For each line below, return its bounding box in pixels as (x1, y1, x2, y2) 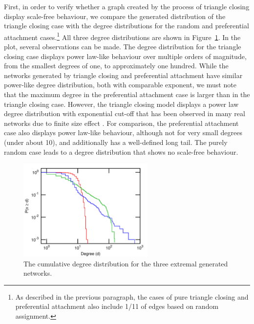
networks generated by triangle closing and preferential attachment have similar (4, 70, 243, 80)
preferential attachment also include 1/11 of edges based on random (15, 301, 219, 311)
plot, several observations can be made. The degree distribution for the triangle (4, 41, 241, 52)
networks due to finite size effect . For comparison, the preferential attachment (4, 118, 239, 128)
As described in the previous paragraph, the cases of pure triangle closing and (15, 291, 249, 302)
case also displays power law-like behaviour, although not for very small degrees (4, 127, 242, 138)
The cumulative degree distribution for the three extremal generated (23, 258, 228, 268)
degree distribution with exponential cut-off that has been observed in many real (4, 108, 245, 119)
